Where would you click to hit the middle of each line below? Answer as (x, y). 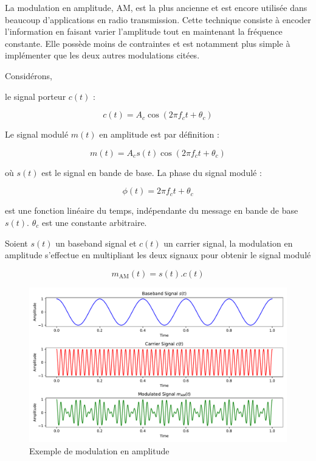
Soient (16, 243)
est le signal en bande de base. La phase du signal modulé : (152, 172)
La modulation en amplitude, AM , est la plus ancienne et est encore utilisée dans (156, 7)
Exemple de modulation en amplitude (99, 450)
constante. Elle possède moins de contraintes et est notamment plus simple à (148, 43)
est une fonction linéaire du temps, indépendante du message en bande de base (152, 210)
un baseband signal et (96, 243)
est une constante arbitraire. (94, 222)
